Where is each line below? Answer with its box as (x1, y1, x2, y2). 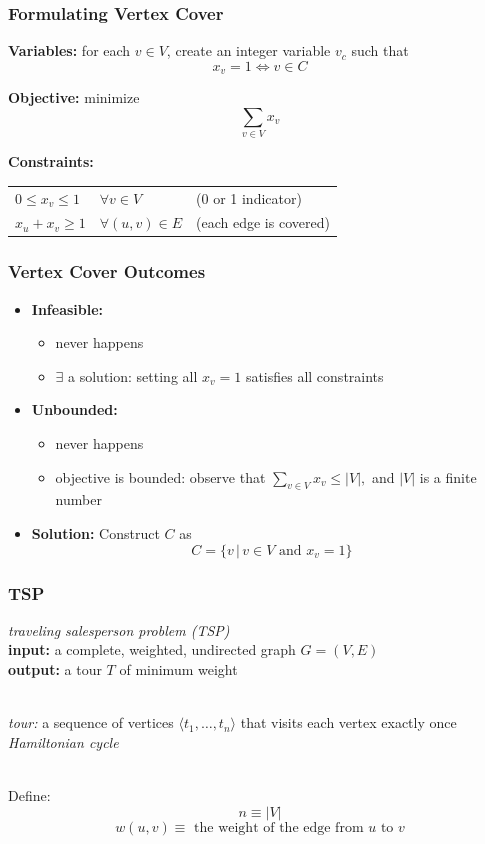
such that (351, 40, 409, 61)
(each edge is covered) (196, 212, 330, 233)
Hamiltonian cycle (8, 731, 119, 752)
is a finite (419, 466, 477, 487)
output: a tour (8, 659, 102, 680)
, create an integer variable (166, 40, 331, 61)
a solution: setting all (68, 365, 198, 386)
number (55, 489, 102, 510)
